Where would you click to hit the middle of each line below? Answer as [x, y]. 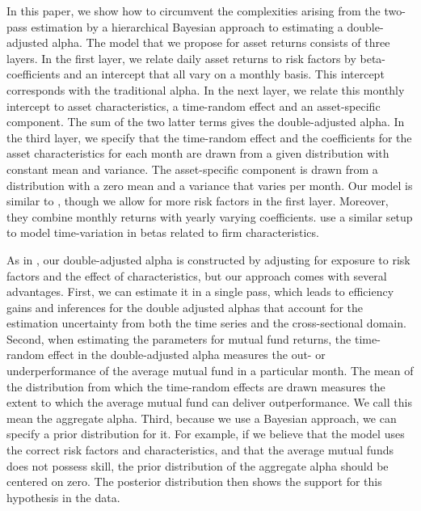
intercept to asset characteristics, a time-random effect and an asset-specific [194, 106]
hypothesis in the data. [63, 497]
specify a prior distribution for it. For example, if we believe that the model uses [206, 434]
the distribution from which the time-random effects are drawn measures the [196, 386]
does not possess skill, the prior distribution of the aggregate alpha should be [198, 465]
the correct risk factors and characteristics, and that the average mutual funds [200, 450]
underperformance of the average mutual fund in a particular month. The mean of [210, 371]
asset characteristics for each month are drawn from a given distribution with [198, 153]
